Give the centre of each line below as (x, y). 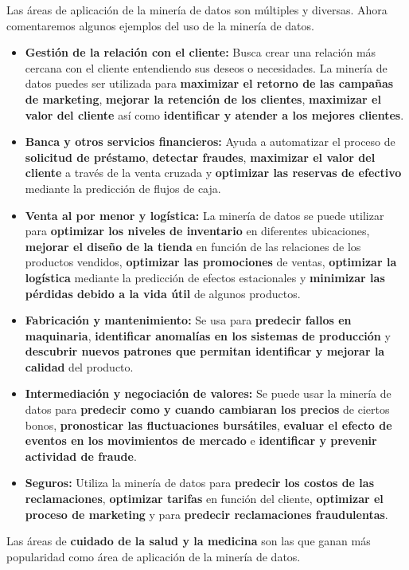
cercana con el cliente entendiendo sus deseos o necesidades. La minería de (206, 67)
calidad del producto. (79, 366)
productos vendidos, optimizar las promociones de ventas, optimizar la (211, 262)
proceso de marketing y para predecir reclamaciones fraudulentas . (206, 514)
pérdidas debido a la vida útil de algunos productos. (163, 293)
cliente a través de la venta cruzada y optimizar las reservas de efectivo (213, 173)
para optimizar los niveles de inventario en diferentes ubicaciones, (197, 231)
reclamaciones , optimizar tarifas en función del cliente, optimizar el (204, 499)
